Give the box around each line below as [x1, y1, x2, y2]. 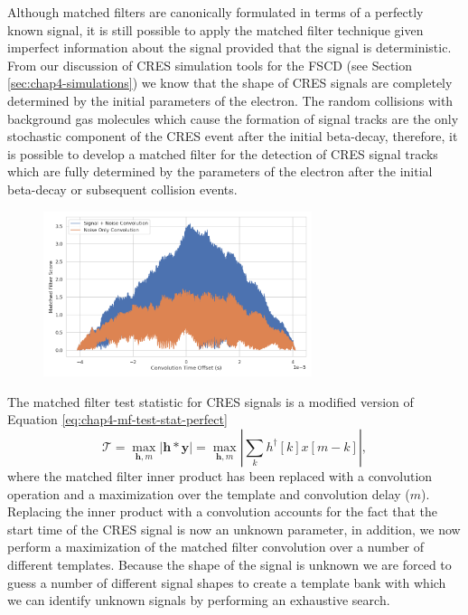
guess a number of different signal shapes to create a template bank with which [7, 572, 446, 591]
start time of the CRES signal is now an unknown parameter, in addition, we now [7, 519, 461, 538]
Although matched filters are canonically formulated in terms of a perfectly [7, 3, 424, 21]
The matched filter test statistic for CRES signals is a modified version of [7, 392, 414, 411]
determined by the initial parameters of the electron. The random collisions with [7, 90, 454, 109]
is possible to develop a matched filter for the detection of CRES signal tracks [7, 144, 438, 163]
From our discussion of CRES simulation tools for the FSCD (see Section [7, 55, 412, 74]
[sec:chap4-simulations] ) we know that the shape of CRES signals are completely [7, 73, 453, 92]
